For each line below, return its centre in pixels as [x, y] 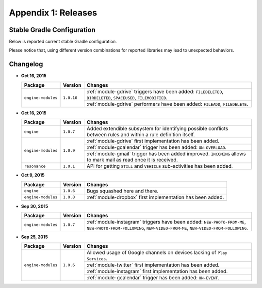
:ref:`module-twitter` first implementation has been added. [153, 265]
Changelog [26, 64]
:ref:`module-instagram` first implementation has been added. [157, 272]
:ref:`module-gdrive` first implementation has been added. [153, 141]
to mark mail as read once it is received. [132, 160]
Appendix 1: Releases [53, 13]
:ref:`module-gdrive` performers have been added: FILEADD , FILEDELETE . [167, 104]
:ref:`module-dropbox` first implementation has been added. [155, 197]
